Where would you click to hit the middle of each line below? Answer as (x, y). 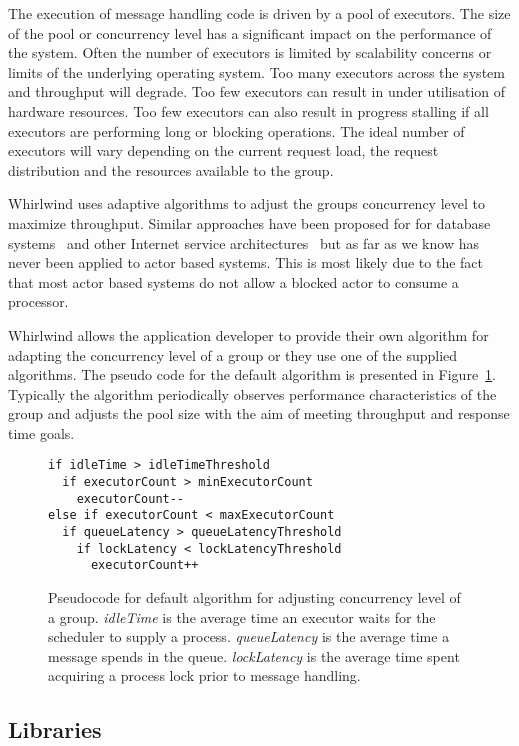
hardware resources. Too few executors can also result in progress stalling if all (248, 110)
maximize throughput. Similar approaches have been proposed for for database (249, 222)
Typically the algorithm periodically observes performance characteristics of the (252, 393)
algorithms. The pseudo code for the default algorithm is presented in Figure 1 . (252, 374)
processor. (38, 301)
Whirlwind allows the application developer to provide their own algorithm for (248, 334)
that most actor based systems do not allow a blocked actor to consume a (233, 281)
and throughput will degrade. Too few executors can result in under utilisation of (257, 91)
